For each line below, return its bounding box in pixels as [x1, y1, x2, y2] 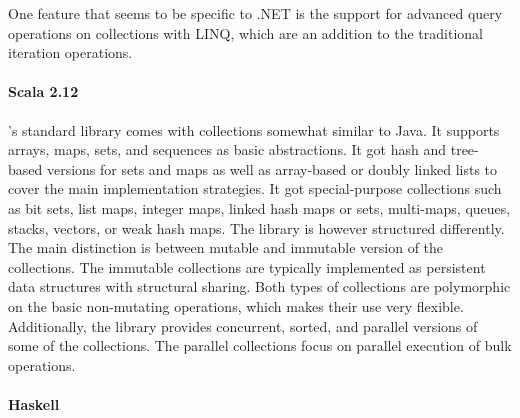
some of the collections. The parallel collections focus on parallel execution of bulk [8, 335, 512, 356]
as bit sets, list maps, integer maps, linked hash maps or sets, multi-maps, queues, [8, 197, 511, 218]
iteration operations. [8, 42, 133, 63]
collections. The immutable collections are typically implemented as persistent [8, 256, 486, 277]
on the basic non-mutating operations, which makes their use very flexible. [8, 295, 464, 316]
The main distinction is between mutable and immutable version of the [8, 237, 444, 258]
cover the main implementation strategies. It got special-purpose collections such [8, 178, 502, 199]
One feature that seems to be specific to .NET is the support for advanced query [8, 3, 503, 23]
